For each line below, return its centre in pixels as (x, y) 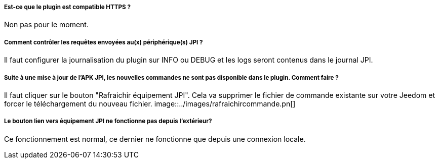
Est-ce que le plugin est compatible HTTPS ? (67, 7)
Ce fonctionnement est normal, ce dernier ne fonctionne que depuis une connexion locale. (155, 139)
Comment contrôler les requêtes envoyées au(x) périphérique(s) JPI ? (104, 42)
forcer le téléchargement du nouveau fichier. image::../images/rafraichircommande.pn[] (150, 103)
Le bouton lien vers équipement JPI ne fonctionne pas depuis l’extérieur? (108, 121)
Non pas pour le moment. (46, 25)
